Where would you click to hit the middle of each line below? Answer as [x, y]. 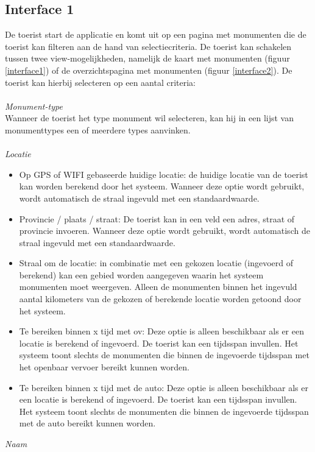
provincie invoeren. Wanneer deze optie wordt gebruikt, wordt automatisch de [165, 231]
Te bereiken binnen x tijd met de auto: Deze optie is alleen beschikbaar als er [164, 387]
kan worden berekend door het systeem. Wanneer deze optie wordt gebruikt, [162, 186]
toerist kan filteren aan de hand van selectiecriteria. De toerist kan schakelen [148, 46]
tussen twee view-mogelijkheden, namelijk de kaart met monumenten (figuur [147, 58]
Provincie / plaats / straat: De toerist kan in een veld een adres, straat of [157, 218]
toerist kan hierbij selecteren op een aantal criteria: [101, 82]
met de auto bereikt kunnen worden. [87, 423]
